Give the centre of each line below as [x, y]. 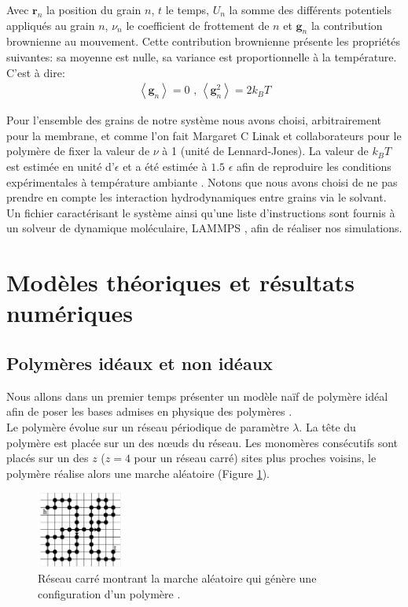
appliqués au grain [51, 25]
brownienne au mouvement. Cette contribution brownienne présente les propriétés [203, 41]
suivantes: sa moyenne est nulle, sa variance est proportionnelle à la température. [202, 56]
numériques [70, 313]
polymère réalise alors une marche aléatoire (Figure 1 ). [138, 473]
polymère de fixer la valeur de [78, 151]
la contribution [347, 25]
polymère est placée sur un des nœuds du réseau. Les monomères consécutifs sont [202, 442]
